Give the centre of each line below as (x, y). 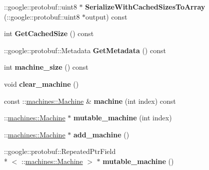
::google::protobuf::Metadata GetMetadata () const (85, 50)
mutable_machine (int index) (122, 118)
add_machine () (101, 134)
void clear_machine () (41, 83)
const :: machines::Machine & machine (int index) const (90, 101)
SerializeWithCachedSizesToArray (145, 7)
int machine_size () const (46, 67)
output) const (106, 16)
